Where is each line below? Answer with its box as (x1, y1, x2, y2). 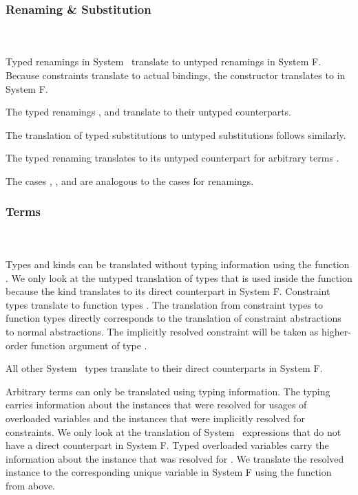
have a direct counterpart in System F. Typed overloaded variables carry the (6, 438, 329, 452)
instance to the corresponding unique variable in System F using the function (6, 465, 332, 479)
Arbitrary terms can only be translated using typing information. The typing (6, 384, 330, 398)
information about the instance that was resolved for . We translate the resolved (6, 451, 344, 465)
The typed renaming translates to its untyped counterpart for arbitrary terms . (6, 151, 339, 165)
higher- (322, 324, 351, 338)
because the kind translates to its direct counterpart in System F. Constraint (6, 284, 330, 298)
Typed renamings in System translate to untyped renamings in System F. (6, 54, 322, 69)
